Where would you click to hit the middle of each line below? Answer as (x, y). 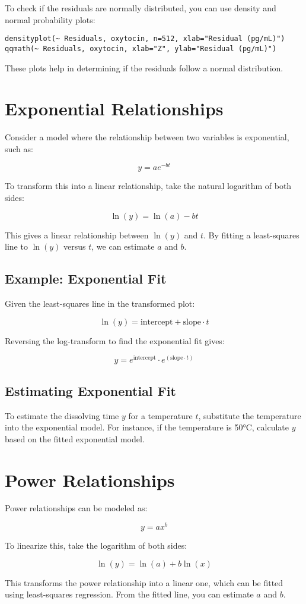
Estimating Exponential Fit (90, 390)
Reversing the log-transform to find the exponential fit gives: (115, 340)
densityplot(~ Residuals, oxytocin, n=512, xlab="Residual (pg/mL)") (145, 39)
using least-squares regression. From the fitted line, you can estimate (129, 594)
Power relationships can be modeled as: (76, 508)
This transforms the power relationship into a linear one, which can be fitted (144, 582)
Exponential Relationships (114, 108)
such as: (19, 148)
